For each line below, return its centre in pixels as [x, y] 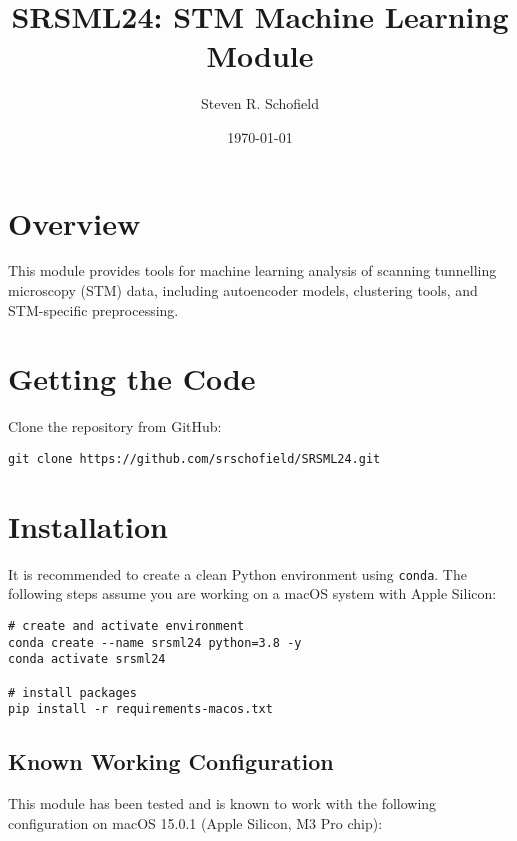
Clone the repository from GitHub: [115, 426]
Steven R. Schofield [260, 103]
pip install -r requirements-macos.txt [140, 709]
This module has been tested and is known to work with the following [222, 803]
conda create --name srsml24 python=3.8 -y [155, 642]
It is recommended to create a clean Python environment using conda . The [237, 573]
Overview [74, 222]
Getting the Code [132, 378]
